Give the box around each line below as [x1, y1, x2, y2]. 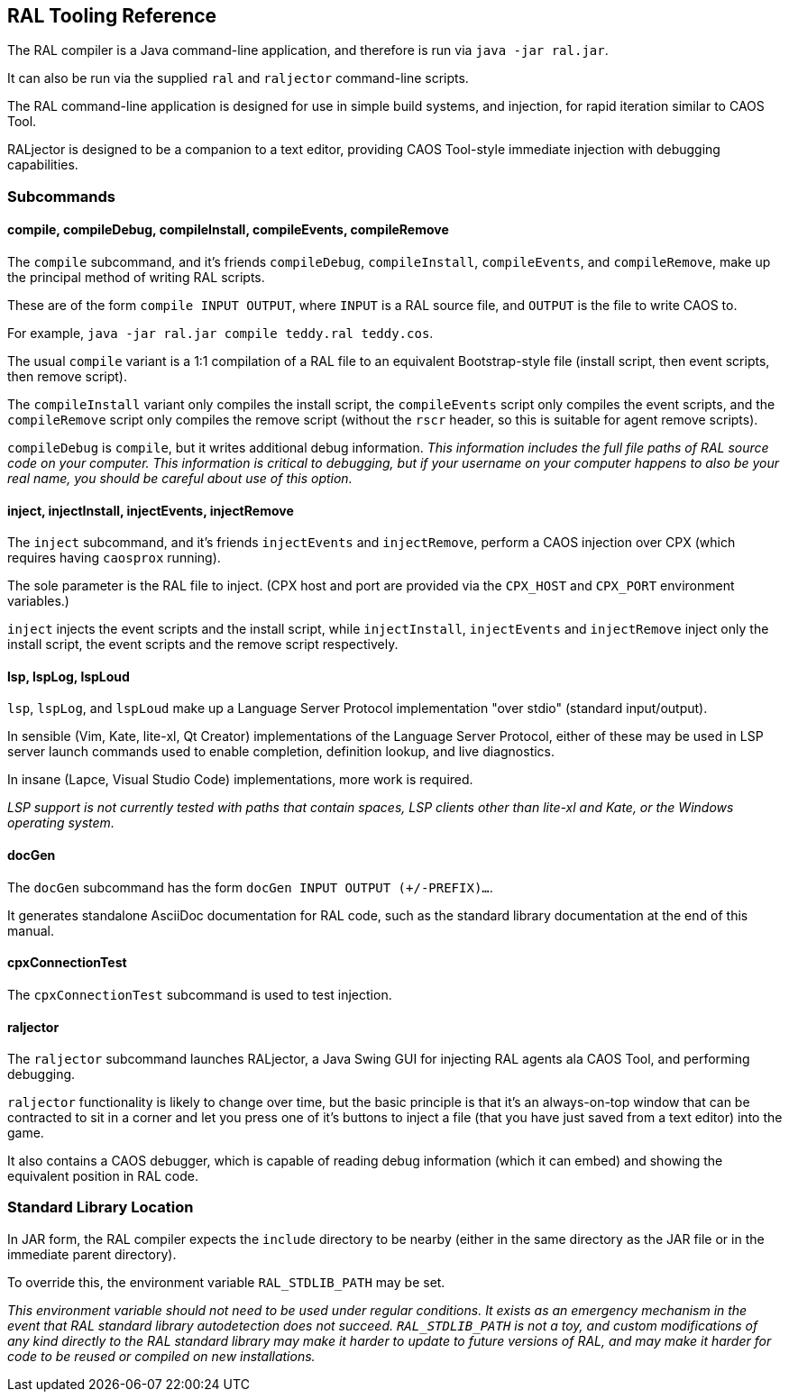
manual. [7, 922, 54, 938]
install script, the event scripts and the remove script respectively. [7, 636, 399, 653]
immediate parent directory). [7, 1246, 177, 1262]
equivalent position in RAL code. [7, 1168, 199, 1184]
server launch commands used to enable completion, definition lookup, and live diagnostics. [7, 744, 555, 760]
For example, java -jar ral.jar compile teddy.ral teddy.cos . [7, 325, 434, 342]
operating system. [7, 815, 115, 831]
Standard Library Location [7, 1198, 194, 1217]
